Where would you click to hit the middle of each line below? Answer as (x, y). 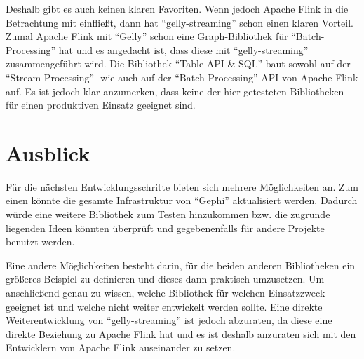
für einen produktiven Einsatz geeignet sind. (101, 105)
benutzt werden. (40, 242)
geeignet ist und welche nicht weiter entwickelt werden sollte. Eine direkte (164, 306)
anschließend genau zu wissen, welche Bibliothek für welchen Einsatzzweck (166, 293)
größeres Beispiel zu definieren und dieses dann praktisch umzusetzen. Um (165, 279)
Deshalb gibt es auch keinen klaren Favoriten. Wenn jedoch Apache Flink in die (177, 8)
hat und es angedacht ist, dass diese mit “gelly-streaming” (183, 49)
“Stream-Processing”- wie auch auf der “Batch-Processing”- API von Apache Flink (182, 77)
